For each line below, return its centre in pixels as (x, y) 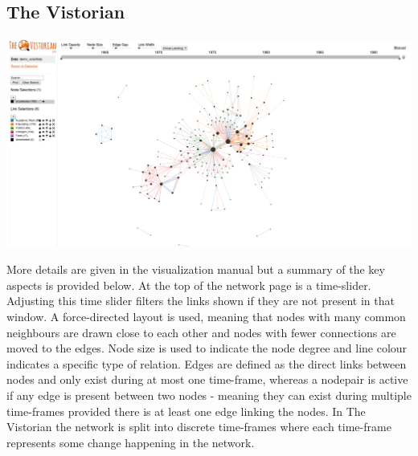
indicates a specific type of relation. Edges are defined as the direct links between (207, 363)
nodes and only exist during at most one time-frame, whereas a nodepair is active (207, 379)
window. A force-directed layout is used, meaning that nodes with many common (206, 316)
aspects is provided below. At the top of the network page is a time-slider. (189, 285)
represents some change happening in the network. (131, 442)
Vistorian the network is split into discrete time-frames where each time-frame (199, 427)
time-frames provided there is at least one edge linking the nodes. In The (186, 411)
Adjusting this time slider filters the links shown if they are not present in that (201, 301)
